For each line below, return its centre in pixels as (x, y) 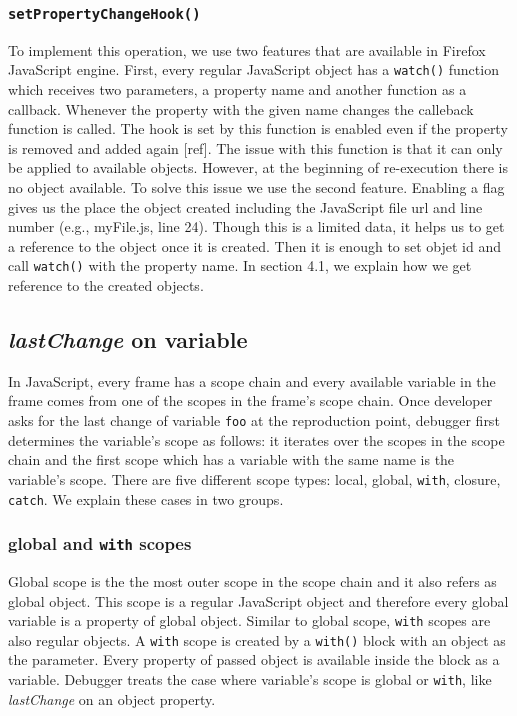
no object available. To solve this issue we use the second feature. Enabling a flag (256, 187)
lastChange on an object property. (112, 698)
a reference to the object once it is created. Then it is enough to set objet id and (255, 245)
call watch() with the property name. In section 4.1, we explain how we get (240, 265)
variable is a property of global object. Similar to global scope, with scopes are (249, 620)
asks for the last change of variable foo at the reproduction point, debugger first (254, 420)
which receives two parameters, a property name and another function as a (237, 89)
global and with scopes (100, 543)
